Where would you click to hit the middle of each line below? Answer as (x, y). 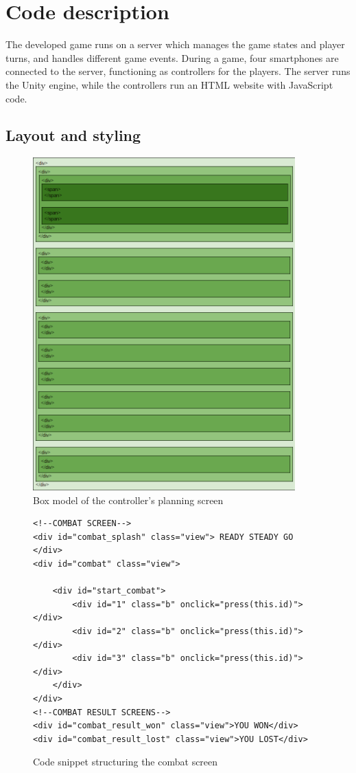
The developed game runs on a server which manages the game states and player (175, 44)
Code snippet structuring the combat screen (126, 762)
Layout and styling (73, 135)
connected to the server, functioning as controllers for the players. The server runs (178, 71)
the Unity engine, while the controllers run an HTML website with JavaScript (169, 84)
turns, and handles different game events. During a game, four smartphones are (172, 57)
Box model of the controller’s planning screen (128, 500)
